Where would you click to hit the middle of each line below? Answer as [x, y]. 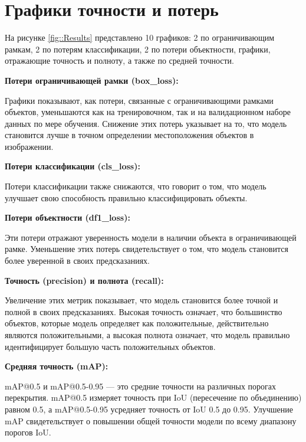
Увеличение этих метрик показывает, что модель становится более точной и [142, 300]
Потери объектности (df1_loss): [68, 217]
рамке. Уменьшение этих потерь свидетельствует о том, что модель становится [147, 249]
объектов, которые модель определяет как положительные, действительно [137, 323]
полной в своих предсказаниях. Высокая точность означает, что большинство [144, 311]
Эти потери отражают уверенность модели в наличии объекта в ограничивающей [151, 237]
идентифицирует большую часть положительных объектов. [110, 346]
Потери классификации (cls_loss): [73, 166]
